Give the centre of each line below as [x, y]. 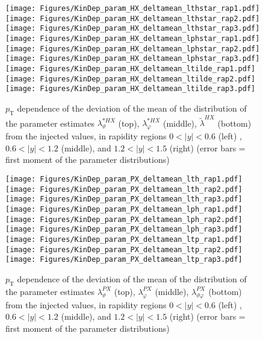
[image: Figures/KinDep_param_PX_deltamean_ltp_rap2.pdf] [124, 249]
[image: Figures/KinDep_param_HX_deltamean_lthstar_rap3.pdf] [133, 29]
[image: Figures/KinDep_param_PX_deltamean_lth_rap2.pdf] [124, 189]
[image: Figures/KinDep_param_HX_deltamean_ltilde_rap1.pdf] [131, 68]
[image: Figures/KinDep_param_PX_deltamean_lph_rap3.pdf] [124, 230]
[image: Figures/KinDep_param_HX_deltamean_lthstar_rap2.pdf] [133, 18]
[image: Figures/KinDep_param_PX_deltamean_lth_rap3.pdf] [124, 199]
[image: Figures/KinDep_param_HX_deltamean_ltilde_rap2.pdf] [131, 79]
